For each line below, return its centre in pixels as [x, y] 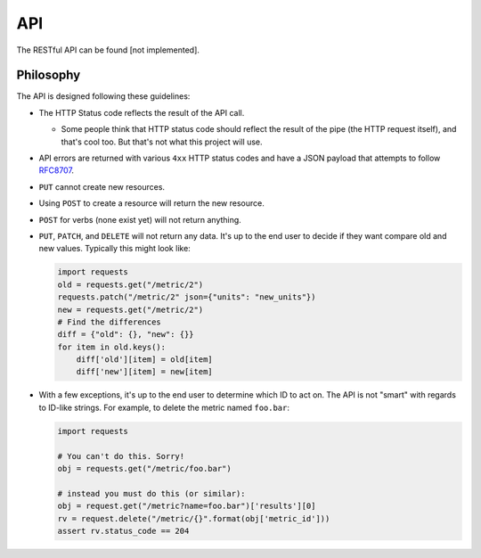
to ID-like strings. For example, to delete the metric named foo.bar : [164, 407]
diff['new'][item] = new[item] [144, 372]
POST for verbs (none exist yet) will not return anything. [140, 219]
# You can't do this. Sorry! [121, 456]
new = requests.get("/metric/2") [130, 309]
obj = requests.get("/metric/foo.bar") [144, 468]
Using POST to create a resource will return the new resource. [151, 203]
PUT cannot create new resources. [102, 186]
